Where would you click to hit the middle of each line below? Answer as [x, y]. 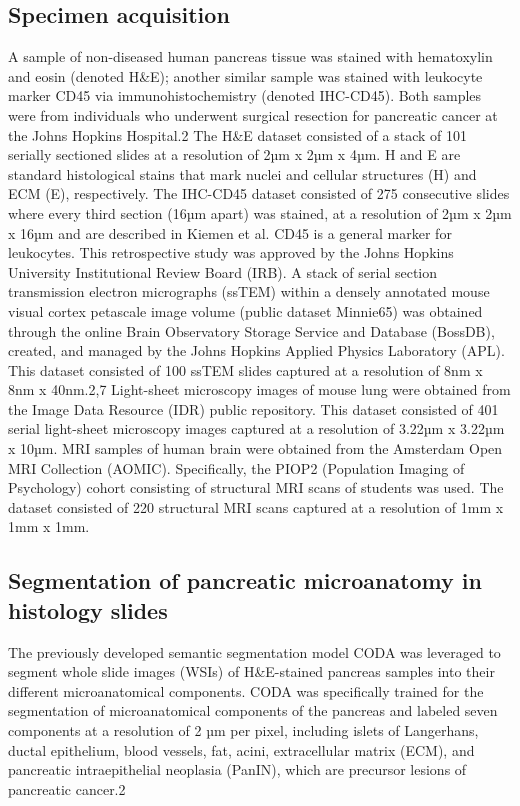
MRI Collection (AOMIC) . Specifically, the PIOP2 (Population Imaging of [236, 467]
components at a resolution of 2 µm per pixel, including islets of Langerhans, [243, 730]
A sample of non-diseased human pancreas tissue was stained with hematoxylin [250, 56]
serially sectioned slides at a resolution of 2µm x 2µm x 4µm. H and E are [234, 154]
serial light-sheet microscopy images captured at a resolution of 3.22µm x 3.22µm [256, 428]
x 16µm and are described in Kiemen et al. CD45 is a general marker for [230, 232]
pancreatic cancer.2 [67, 788]
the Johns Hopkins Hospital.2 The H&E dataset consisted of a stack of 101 [238, 134]
